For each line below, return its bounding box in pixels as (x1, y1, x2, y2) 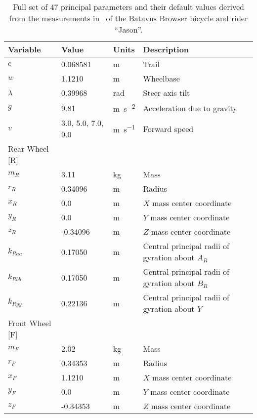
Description (143, 43, 189, 55)
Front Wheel (8, 317, 51, 329)
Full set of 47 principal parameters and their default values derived (13, 1, 244, 12)
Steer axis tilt (143, 87, 190, 98)
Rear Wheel (8, 143, 49, 155)
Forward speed (143, 123, 194, 134)
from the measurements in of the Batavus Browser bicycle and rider (9, 12, 248, 24)
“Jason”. (114, 24, 143, 35)
